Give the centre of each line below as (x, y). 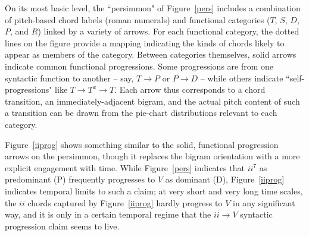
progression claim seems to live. (62, 226)
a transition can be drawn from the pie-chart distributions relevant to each (141, 113)
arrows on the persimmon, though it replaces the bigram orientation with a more (152, 156)
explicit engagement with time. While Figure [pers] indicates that (125, 167)
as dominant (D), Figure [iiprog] (225, 179)
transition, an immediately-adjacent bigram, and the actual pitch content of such (152, 101)
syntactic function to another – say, (69, 78)
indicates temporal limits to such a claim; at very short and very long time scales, (154, 191)
